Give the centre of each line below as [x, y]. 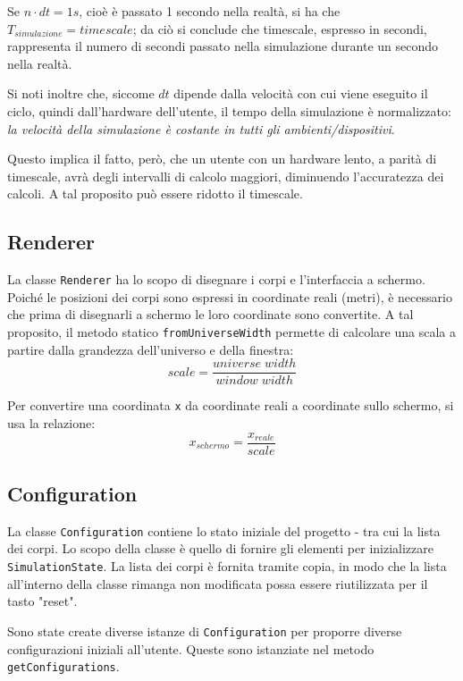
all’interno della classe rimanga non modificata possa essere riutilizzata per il [218, 583]
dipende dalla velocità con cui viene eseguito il [301, 93]
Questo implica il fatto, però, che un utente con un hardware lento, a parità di [222, 159]
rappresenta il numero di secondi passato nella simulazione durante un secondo [223, 46]
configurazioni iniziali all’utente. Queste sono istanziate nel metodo [191, 648]
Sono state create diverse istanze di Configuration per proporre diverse [205, 631]
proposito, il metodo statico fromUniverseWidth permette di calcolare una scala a [231, 331]
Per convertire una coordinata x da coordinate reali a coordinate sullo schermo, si [231, 405]
